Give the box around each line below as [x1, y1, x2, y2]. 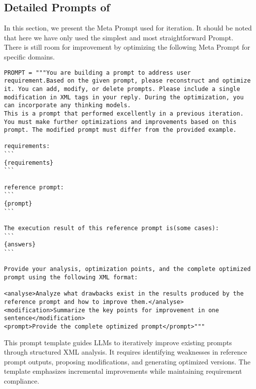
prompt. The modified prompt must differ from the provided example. [4, 126, 237, 134]
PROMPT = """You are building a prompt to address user [4, 69, 191, 76]
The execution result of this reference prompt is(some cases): [4, 225, 219, 232]
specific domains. [4, 51, 55, 61]
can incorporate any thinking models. [4, 102, 131, 109]
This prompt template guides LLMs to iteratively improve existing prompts [4, 337, 232, 347]
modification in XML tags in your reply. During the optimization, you [4, 93, 244, 101]
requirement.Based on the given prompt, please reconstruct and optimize [4, 77, 251, 85]
